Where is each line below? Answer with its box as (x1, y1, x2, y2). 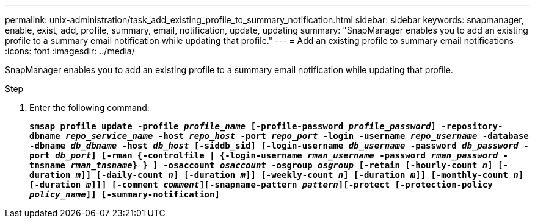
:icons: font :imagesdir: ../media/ (5, 46, 135, 56)
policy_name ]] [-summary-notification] (29, 189, 220, 199)
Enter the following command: (29, 102, 150, 113)
